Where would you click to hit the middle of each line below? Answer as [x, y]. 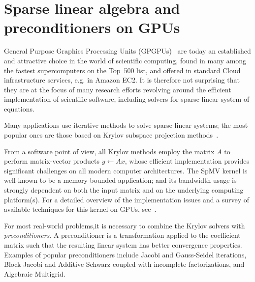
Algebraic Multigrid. [35, 273]
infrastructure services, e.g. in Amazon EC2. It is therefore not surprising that [122, 80]
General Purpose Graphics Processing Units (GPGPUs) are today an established [127, 51]
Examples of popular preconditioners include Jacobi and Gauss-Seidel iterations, [125, 254]
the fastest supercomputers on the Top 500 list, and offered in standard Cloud [122, 70]
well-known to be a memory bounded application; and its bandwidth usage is [120, 180]
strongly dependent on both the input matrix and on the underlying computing [124, 190]
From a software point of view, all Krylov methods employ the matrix [109, 151]
